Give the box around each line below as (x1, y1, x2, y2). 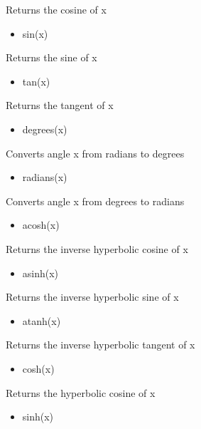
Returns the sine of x (6, 50, 97, 65)
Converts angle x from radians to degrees (6, 145, 185, 160)
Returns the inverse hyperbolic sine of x (6, 289, 179, 304)
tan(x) (22, 73, 50, 88)
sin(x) (22, 26, 48, 41)
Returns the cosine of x (6, 2, 107, 16)
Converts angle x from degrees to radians (6, 193, 185, 208)
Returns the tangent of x (6, 98, 114, 113)
